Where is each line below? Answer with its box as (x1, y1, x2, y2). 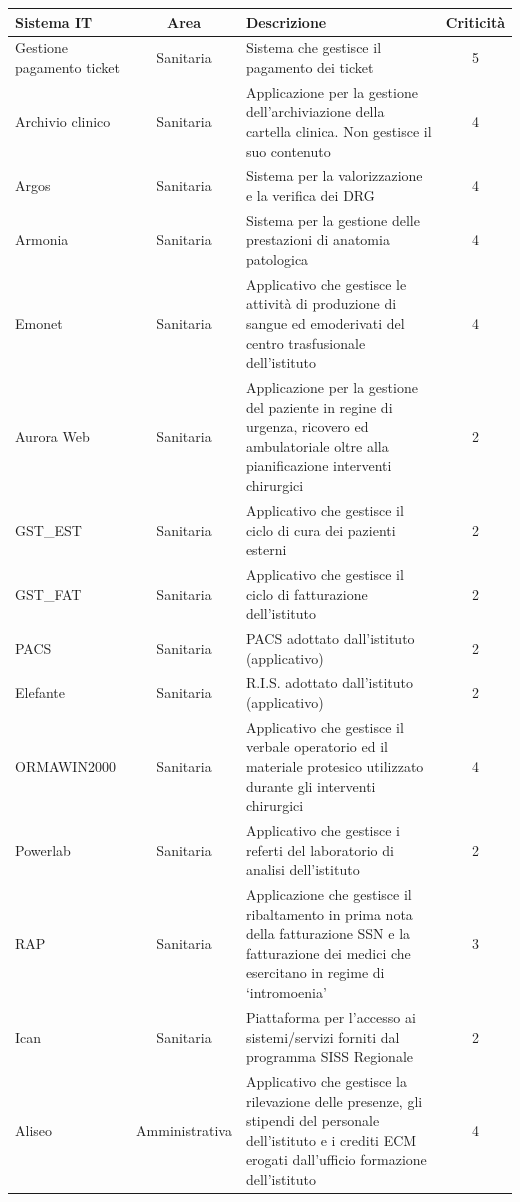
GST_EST (15, 519, 82, 540)
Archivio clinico (15, 111, 111, 132)
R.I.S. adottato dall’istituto (245, 672, 414, 693)
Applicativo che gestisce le (245, 273, 407, 294)
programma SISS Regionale (245, 1046, 414, 1067)
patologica (245, 249, 309, 270)
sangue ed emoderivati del (245, 313, 405, 334)
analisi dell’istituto (245, 859, 360, 880)
